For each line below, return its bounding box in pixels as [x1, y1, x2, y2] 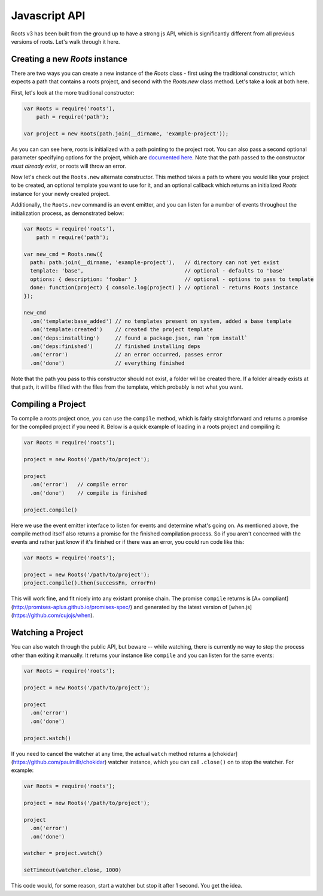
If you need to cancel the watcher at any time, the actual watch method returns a [11, 750, 211, 757]
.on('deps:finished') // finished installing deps [30, 343, 200, 350]
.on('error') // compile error [30, 481, 128, 488]
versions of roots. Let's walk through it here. [11, 38, 120, 45]
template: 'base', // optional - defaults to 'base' [30, 267, 286, 274]
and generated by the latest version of [133, 603, 228, 610]
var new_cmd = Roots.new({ [23, 250, 103, 258]
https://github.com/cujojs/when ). [13, 612, 95, 619]
